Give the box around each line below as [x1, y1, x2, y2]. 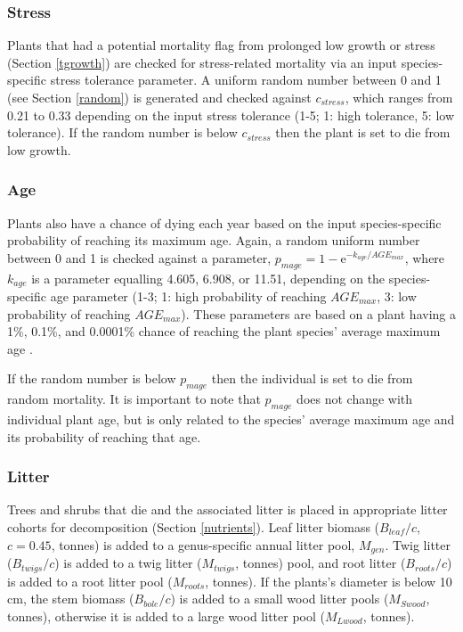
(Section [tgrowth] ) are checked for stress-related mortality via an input [7, 53, 397, 71]
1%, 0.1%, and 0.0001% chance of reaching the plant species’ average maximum [7, 322, 441, 341]
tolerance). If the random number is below [7, 123, 238, 142]
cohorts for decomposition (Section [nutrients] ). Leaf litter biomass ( [7, 518, 380, 536]
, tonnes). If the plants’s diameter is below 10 [205, 571, 452, 590]
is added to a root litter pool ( [7, 571, 173, 590]
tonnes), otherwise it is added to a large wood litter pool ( [7, 606, 325, 625]
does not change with [296, 390, 413, 408]
